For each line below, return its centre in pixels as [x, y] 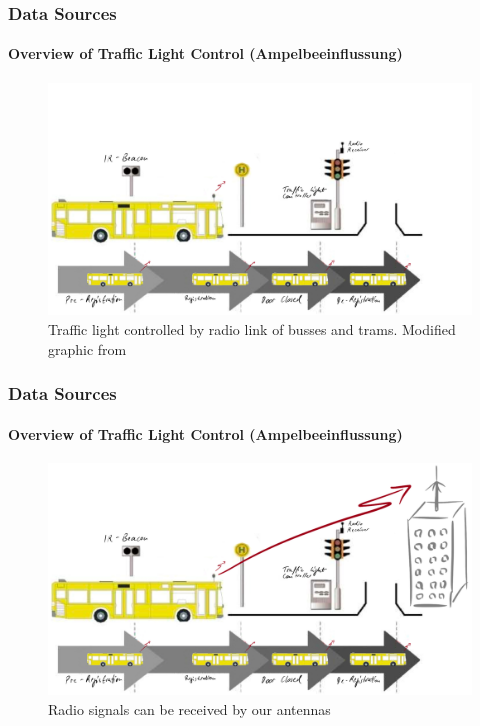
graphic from [87, 348]
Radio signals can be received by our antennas [189, 709]
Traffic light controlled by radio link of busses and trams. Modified [252, 328]
